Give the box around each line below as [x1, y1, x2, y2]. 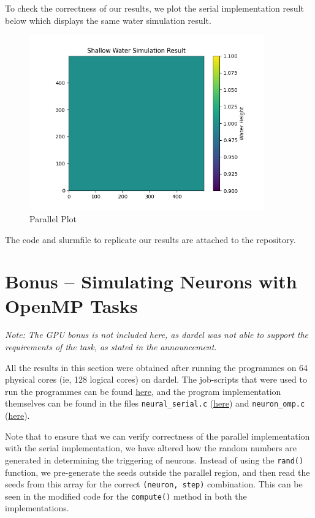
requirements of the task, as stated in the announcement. [5, 340, 217, 353]
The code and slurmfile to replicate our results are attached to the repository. [5, 233, 296, 246]
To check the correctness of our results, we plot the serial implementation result [5, 2, 304, 14]
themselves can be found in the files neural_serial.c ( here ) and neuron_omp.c [5, 397, 305, 410]
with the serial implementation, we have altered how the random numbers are [5, 441, 297, 454]
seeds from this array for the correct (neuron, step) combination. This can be [5, 478, 303, 490]
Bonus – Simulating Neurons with [5, 269, 297, 294]
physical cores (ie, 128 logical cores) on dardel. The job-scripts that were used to [5, 373, 307, 386]
